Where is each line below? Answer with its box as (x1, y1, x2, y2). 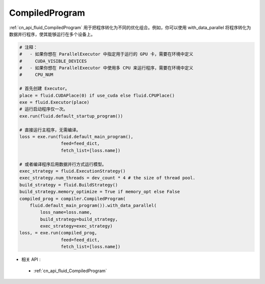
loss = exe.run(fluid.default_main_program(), (19, 134, 133, 140)
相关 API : (21, 256, 41, 262)
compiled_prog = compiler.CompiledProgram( (19, 196, 126, 201)
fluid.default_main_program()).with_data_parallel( (29, 202, 157, 208)
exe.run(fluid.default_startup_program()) (19, 113, 123, 119)
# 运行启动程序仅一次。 (19, 106, 68, 112)
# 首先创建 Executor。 (19, 86, 70, 91)
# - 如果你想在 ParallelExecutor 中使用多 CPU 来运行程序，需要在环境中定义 (19, 65, 194, 71)
